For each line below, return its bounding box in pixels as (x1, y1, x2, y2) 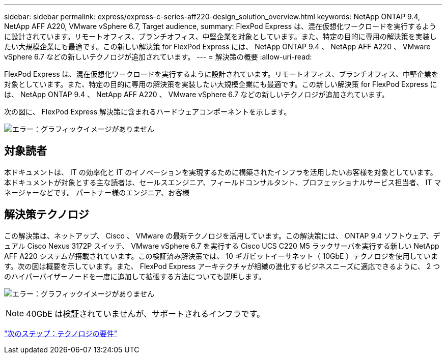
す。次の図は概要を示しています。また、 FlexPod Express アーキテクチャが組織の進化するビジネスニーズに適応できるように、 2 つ (4, 261, 440, 271)
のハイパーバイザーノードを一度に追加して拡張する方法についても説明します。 (4, 272, 266, 281)
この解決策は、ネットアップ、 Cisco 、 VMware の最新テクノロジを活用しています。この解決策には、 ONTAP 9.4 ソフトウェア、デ (4, 231, 440, 240)
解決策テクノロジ (4, 208, 89, 221)
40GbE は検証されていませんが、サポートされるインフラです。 (26, 308, 265, 319)
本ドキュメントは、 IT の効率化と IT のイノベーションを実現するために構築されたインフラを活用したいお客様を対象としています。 (4, 167, 437, 176)
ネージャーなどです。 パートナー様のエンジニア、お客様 (4, 188, 189, 197)
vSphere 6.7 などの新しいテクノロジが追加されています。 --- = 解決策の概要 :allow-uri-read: (4, 52, 312, 61)
